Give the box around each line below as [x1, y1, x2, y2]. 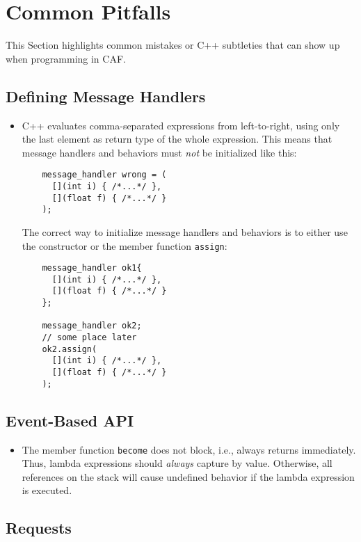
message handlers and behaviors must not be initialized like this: [22, 145, 297, 159]
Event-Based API [6, 409, 134, 431]
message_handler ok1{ [42, 263, 142, 273]
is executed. [22, 483, 72, 497]
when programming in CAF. [6, 51, 126, 65]
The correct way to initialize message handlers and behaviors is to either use [22, 224, 348, 239]
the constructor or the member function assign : [22, 238, 227, 253]
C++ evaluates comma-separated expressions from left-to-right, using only [22, 118, 340, 132]
